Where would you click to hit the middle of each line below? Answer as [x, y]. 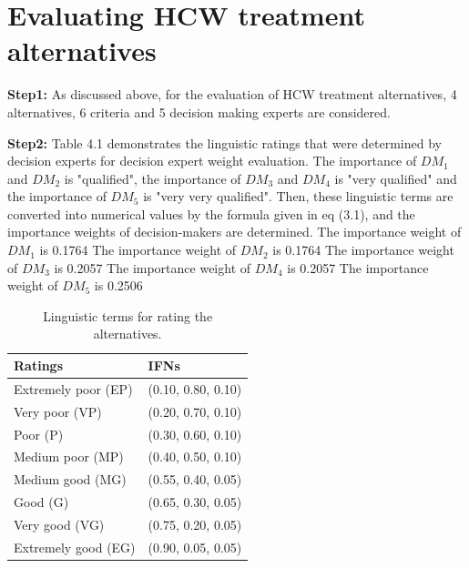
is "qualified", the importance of [153, 178]
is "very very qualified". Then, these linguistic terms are [298, 196]
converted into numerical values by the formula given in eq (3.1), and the [211, 213]
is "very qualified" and [396, 178]
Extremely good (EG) [75, 547]
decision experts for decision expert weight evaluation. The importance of [212, 161]
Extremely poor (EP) [73, 388]
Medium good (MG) [70, 479]
